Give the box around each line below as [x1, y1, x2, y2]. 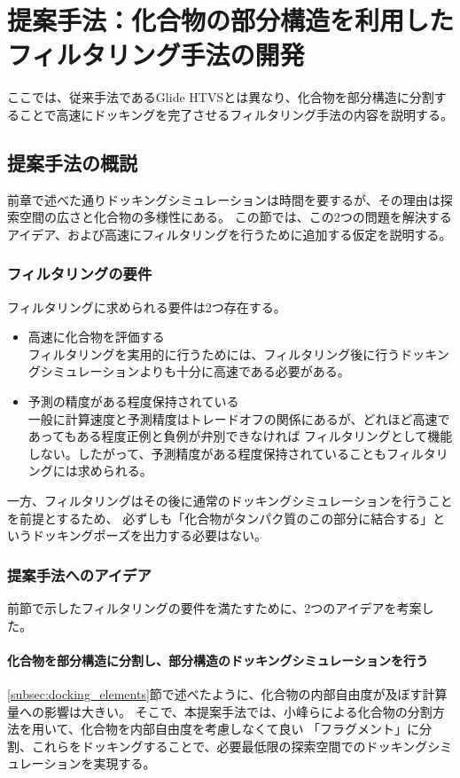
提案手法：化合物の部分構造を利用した [7, 2, 455, 38]
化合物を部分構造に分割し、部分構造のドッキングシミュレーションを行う [7, 650, 429, 669]
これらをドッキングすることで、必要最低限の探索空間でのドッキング [31, 736, 428, 755]
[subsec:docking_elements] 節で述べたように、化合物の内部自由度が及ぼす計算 [7, 685, 448, 703]
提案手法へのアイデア [7, 563, 152, 585]
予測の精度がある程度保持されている [27, 392, 239, 411]
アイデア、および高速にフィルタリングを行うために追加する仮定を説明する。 [7, 224, 452, 243]
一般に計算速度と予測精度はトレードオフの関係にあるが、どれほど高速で [27, 409, 450, 428]
